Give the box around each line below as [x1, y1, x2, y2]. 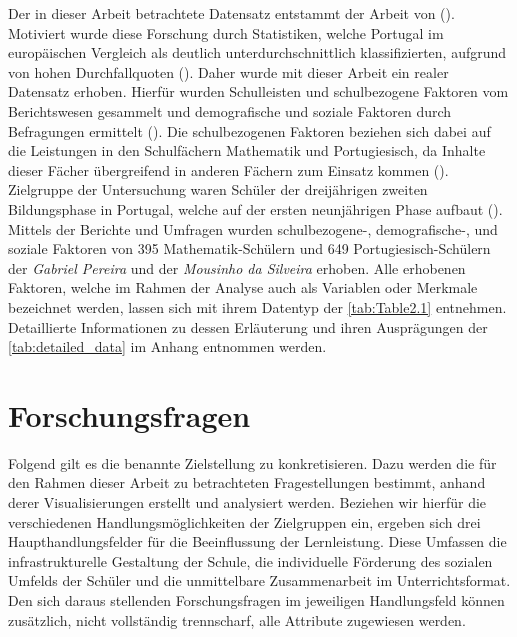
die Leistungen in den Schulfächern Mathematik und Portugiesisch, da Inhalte [8, 140, 486, 161]
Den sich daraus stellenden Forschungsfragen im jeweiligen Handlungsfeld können [8, 589, 505, 610]
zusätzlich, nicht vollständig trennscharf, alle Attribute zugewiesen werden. [8, 609, 466, 630]
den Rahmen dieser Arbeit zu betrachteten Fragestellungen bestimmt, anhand [8, 472, 486, 493]
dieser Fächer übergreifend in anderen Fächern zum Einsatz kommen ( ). [8, 159, 449, 180]
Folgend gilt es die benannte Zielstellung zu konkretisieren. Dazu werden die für [8, 452, 497, 473]
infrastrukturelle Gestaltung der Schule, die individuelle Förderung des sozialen [8, 550, 493, 571]
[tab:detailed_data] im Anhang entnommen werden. [8, 336, 327, 357]
